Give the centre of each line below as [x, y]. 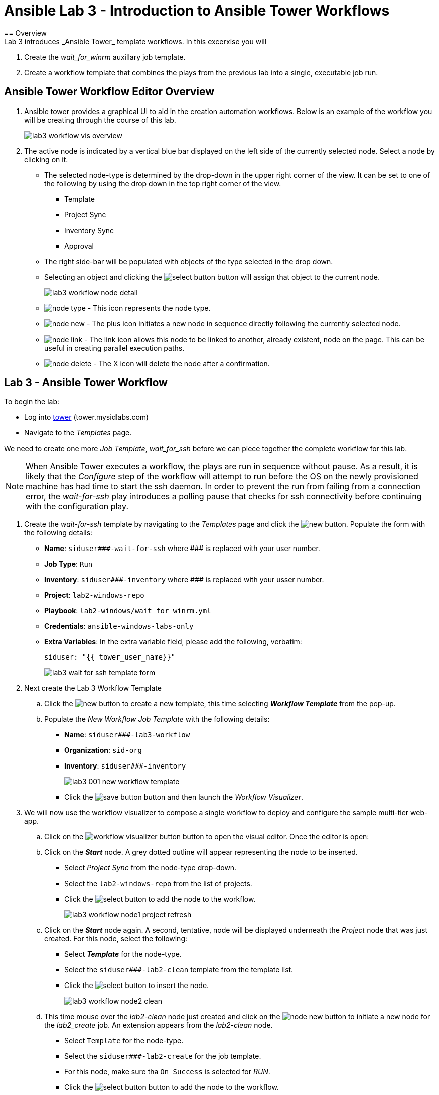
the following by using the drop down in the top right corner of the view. [163, 183]
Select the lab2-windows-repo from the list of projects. [158, 884]
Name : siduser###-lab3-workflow [127, 735]
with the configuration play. [77, 507]
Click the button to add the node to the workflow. [172, 1087]
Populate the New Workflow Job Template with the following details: [157, 719]
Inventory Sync [89, 230]
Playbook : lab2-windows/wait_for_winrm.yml [128, 611]
